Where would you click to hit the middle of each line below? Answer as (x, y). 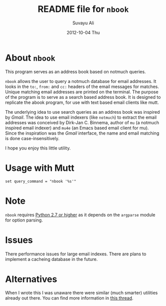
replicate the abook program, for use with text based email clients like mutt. (82, 102)
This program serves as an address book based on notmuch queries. (76, 72)
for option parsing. (24, 220)
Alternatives (31, 279)
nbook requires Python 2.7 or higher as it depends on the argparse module (80, 215)
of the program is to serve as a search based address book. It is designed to (83, 97)
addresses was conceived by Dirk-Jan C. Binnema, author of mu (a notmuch (82, 122)
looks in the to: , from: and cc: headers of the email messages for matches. (82, 86)
